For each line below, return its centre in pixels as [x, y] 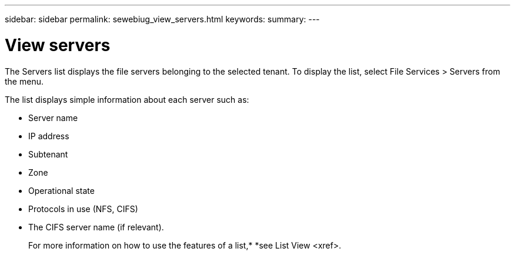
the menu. [24, 81]
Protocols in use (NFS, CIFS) [83, 209]
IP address [49, 136]
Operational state [61, 190]
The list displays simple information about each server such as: [127, 99]
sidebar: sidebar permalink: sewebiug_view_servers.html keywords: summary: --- [162, 19]
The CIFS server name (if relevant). [96, 227]
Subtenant [48, 154]
